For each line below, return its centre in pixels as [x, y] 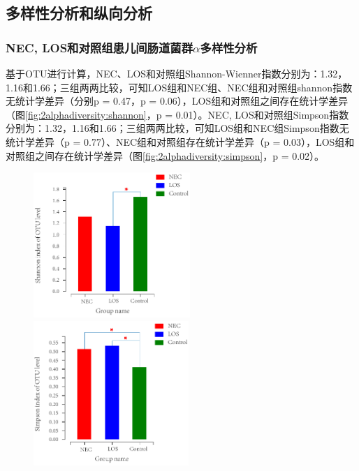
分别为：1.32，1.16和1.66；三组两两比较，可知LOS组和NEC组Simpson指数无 [177, 128]
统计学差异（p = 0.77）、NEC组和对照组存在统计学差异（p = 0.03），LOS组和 [180, 141]
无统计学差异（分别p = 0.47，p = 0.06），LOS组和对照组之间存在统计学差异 [177, 101]
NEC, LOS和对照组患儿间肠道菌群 [100, 47]
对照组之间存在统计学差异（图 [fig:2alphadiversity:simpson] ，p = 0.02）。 [165, 155]
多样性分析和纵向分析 [79, 13]
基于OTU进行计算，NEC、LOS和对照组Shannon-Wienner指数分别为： [163, 73]
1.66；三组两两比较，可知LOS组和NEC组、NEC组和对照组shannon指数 [192, 87]
